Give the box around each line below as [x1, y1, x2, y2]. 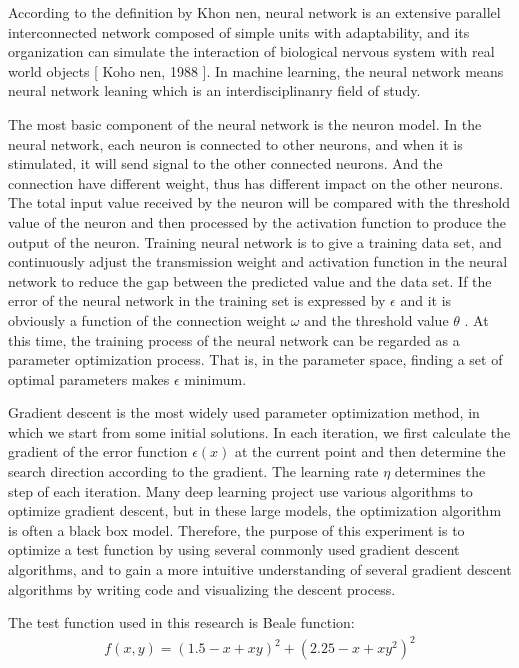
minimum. [184, 368, 247, 389]
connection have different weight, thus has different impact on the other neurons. [8, 172, 504, 193]
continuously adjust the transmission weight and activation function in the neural [8, 251, 508, 272]
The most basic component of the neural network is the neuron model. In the [8, 113, 482, 134]
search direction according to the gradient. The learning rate [8, 461, 379, 482]
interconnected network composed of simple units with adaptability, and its [8, 21, 470, 42]
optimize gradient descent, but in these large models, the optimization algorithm [8, 500, 502, 521]
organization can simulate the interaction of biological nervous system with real [8, 41, 495, 62]
